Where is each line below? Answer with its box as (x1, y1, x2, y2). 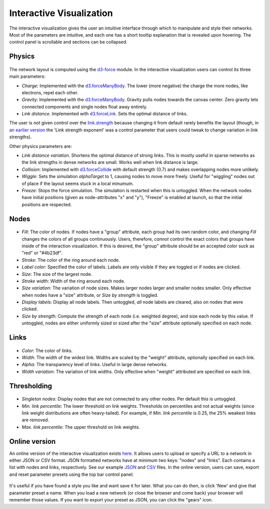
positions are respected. (21, 201, 72, 208)
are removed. (21, 417, 49, 423)
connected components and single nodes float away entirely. (21, 103, 147, 110)
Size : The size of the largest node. (21, 271, 92, 277)
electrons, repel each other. (21, 89, 78, 95)
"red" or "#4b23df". (21, 250, 62, 256)
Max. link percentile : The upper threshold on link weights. (21, 424, 140, 430)
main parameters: (9, 73, 46, 80)
